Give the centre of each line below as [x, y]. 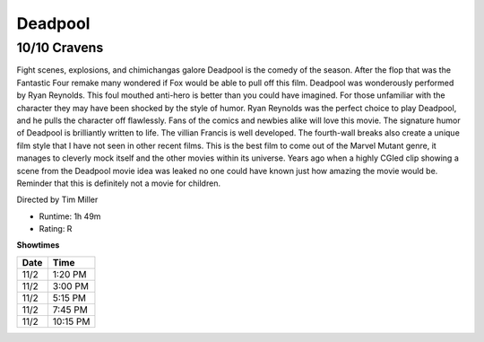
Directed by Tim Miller [57, 200]
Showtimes [38, 245]
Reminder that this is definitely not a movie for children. [119, 183]
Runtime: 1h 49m [70, 216]
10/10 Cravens [60, 48]
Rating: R [56, 229]
